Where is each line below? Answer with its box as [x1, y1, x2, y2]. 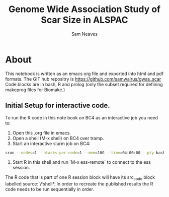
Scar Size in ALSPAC [41, 14, 128, 26]
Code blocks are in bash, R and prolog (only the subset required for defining [5, 81, 163, 87]
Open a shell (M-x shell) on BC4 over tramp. [12, 135, 104, 141]
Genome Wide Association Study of [8, 4, 161, 15]
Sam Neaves [71, 31, 98, 37]
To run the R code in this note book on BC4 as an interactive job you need [5, 114, 158, 120]
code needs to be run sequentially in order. [5, 186, 95, 192]
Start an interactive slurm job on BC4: [12, 140, 91, 147]
